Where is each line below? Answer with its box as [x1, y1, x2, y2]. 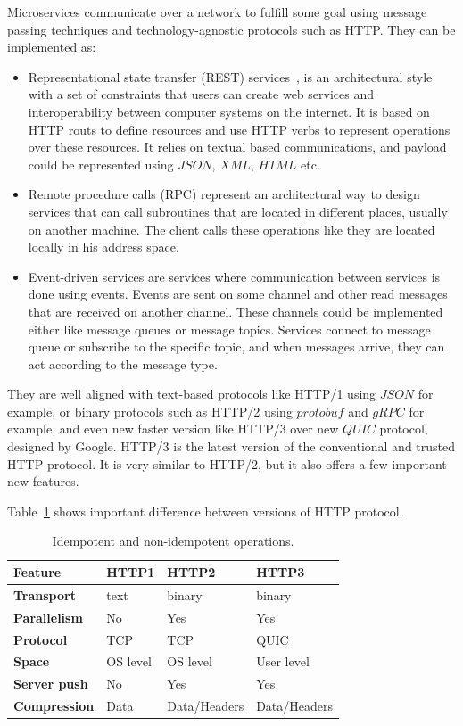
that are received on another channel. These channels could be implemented [28, 301, 443, 320]
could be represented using [28, 154, 174, 173]
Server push [13, 674, 88, 693]
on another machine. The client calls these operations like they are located [28, 219, 435, 238]
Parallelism [13, 607, 83, 626]
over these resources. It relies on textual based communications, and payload [28, 137, 447, 156]
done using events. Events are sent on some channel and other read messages [28, 285, 448, 303]
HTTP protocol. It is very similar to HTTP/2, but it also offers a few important [7, 454, 447, 473]
